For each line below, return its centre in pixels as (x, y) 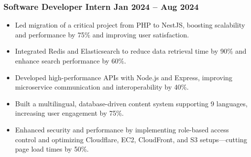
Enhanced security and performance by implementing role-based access (122, 129)
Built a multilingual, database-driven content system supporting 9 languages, (131, 103)
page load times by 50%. (52, 149)
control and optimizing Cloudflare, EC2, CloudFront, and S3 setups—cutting (131, 139)
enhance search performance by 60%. (71, 61)
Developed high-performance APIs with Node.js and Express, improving (124, 77)
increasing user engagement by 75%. (69, 113)
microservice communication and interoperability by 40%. (102, 87)
